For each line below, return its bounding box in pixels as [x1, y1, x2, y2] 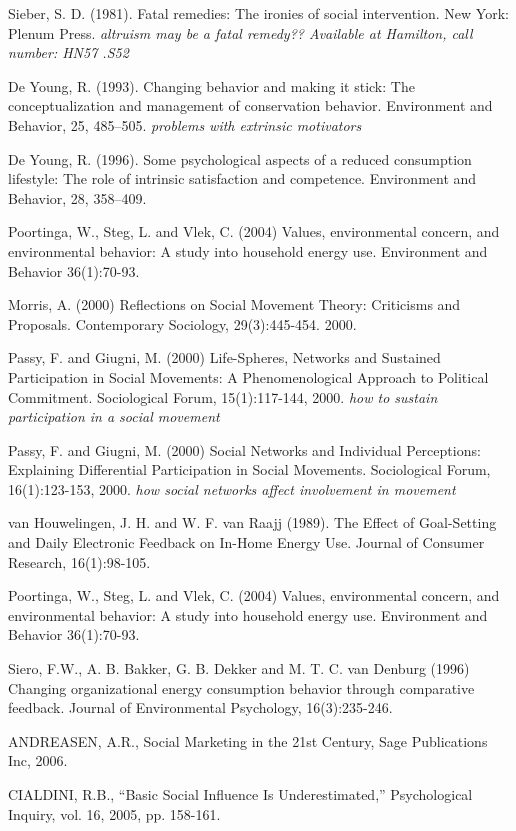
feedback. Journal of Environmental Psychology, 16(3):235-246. [8, 697, 393, 718]
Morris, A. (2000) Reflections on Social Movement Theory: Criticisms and [8, 294, 461, 315]
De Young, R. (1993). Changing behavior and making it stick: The [8, 75, 415, 96]
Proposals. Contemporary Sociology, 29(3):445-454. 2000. [8, 313, 357, 334]
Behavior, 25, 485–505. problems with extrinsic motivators [8, 114, 362, 135]
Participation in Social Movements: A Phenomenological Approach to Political [8, 366, 489, 387]
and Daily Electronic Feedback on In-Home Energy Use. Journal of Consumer [8, 532, 485, 553]
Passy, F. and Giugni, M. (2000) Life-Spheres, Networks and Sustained [8, 347, 441, 368]
